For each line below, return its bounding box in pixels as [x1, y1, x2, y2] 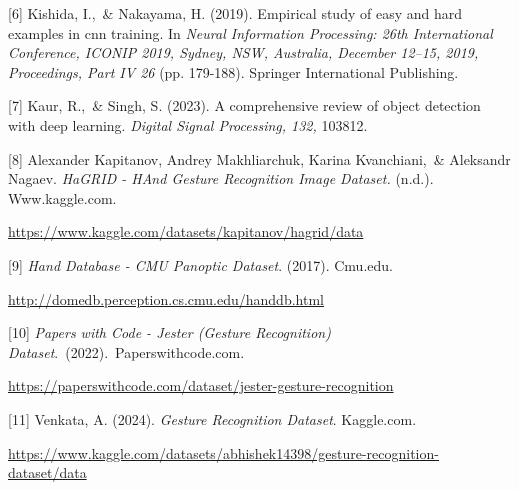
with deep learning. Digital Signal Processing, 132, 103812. [8, 114, 368, 135]
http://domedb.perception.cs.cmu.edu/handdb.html [8, 288, 324, 309]
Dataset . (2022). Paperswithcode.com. [8, 341, 245, 362]
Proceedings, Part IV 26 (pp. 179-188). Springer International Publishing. [8, 61, 459, 82]
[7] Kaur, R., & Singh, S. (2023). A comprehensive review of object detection [8, 95, 481, 116]
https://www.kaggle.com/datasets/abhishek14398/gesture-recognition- [8, 442, 439, 463]
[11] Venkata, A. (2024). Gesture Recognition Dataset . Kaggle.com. [8, 408, 417, 429]
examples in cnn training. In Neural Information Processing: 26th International [8, 22, 493, 43]
